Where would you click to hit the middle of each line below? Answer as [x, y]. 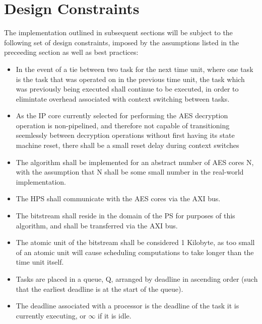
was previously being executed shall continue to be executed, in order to [127, 89]
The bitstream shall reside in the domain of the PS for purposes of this [125, 216]
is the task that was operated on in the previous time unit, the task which [130, 79]
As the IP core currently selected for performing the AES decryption [122, 115]
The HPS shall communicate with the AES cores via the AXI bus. [118, 198]
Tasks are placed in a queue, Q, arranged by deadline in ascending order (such [137, 279]
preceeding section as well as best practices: [71, 52]
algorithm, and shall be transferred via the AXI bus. [97, 225]
